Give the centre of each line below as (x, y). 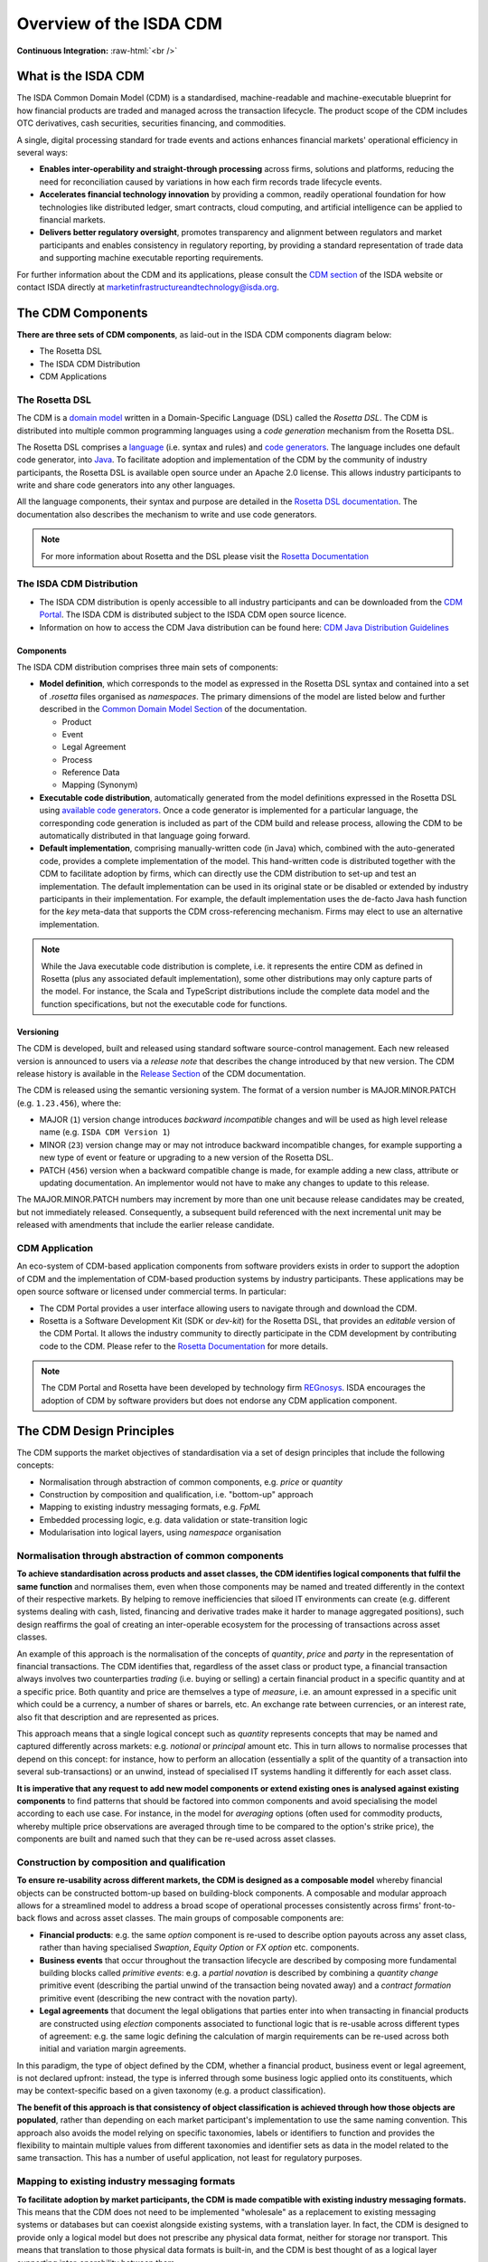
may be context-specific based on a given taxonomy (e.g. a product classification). (171, 2091)
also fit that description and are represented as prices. (118, 1717)
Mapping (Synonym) (100, 785)
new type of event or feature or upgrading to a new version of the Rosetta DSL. (187, 1157)
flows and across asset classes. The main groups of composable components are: (191, 1918)
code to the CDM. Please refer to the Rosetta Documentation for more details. (184, 1346)
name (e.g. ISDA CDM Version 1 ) (105, 1132)
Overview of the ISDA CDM (120, 24)
